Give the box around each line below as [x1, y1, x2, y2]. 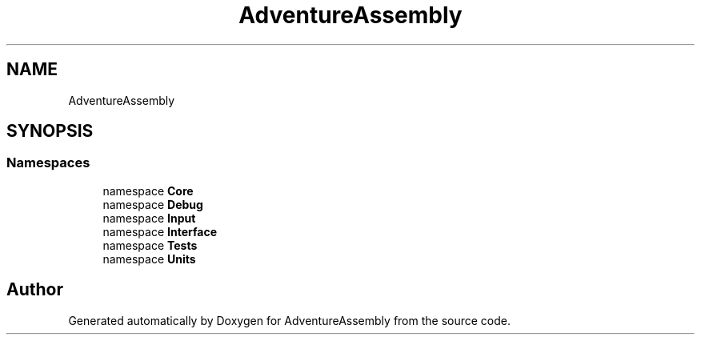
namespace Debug [102, 197, 203, 211]
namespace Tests [102, 238, 198, 252]
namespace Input [102, 211, 196, 225]
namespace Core [102, 183, 194, 198]
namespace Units [102, 251, 196, 266]
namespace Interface [102, 224, 217, 239]
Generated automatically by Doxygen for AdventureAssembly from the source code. [68, 313, 511, 327]
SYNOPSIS [6, 121, 94, 142]
